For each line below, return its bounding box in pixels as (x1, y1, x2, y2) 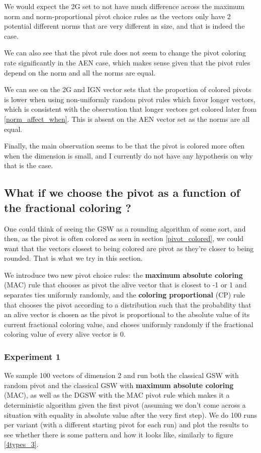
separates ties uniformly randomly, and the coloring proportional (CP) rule (4, 289, 245, 300)
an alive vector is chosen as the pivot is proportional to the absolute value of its (4, 309, 250, 320)
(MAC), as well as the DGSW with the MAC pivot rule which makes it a (4, 390, 230, 400)
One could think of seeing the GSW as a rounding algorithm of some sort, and (4, 223, 246, 234)
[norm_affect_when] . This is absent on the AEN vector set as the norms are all (4, 113, 250, 124)
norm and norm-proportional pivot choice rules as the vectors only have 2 (4, 11, 231, 21)
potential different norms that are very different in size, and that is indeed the (4, 21, 245, 31)
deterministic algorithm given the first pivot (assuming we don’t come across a (4, 400, 246, 410)
